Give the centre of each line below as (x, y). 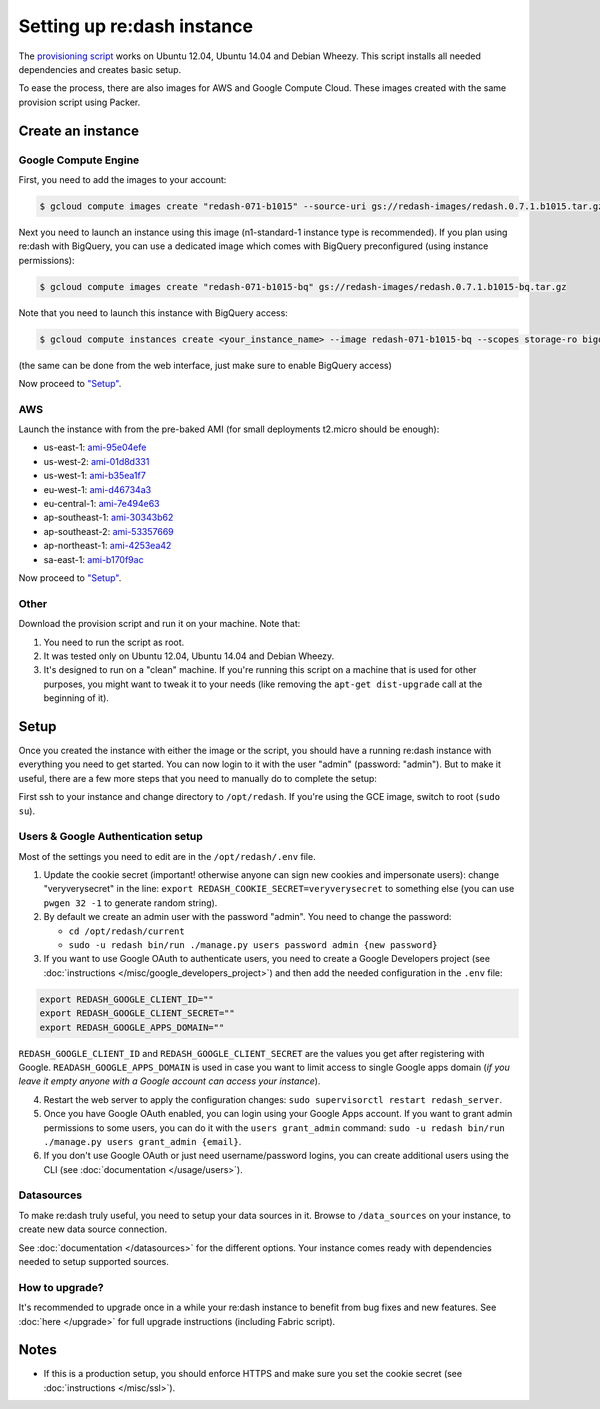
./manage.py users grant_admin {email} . (142, 1141)
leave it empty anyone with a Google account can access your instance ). (169, 1081)
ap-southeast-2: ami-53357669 (108, 531)
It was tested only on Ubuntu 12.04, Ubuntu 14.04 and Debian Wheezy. (189, 656)
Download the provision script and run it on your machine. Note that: (159, 624)
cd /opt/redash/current (126, 931)
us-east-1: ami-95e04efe (95, 447)
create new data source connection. (93, 1229)
